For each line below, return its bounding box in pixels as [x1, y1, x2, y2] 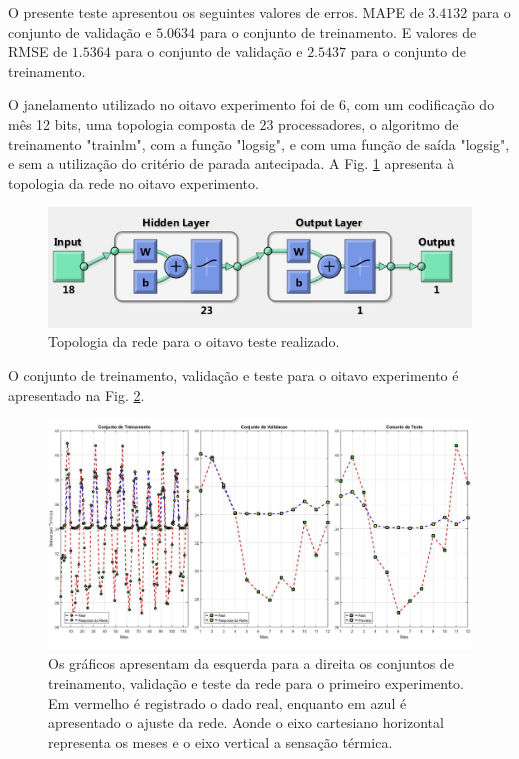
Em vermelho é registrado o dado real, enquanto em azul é [48, 692, 407, 713]
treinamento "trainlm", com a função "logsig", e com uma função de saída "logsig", [8, 133, 510, 154]
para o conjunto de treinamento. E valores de [199, 21, 477, 42]
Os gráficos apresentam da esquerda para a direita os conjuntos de [48, 653, 454, 674]
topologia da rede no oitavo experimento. [8, 172, 259, 193]
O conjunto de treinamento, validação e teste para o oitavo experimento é [8, 364, 459, 385]
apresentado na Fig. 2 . [8, 384, 145, 405]
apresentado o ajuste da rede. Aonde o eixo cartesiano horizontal [48, 712, 444, 733]
